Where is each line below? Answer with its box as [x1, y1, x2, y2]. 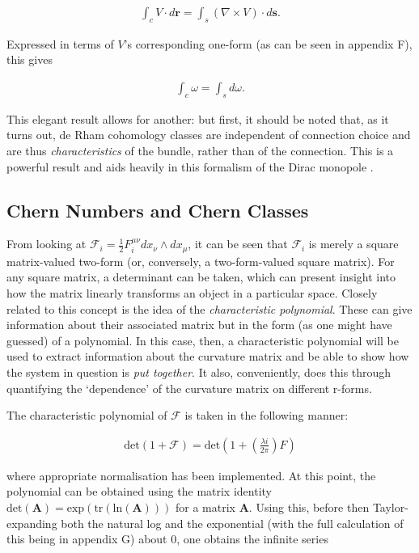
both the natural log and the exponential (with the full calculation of [61, 514, 404, 531]
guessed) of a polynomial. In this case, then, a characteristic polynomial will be [6, 331, 400, 348]
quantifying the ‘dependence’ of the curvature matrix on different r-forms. [6, 379, 372, 396]
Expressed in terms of [6, 35, 114, 52]
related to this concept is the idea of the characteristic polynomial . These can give [6, 300, 413, 317]
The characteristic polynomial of [6, 407, 167, 424]
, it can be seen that [188, 235, 288, 252]
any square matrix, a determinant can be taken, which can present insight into [6, 268, 396, 285]
